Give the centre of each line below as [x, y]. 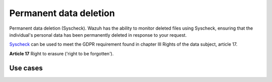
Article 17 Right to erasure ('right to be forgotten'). [61, 53]
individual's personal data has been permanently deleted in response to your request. [98, 35]
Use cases [26, 68]
